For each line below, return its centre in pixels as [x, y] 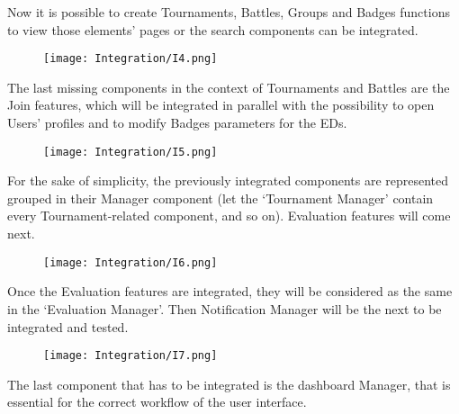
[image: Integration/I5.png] [130, 152]
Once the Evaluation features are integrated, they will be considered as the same [230, 291]
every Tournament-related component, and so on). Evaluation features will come [229, 216]
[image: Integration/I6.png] [130, 262]
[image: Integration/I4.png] [130, 59]
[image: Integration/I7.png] [130, 356]
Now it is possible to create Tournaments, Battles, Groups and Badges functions [229, 12]
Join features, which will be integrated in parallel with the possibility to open [221, 105]
